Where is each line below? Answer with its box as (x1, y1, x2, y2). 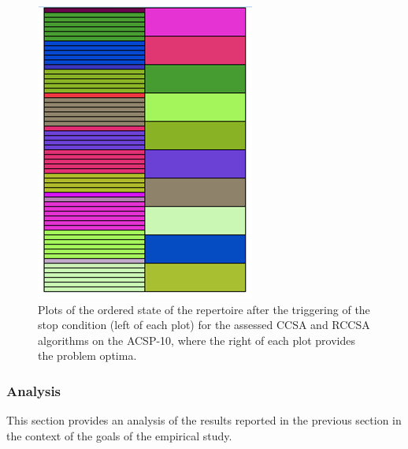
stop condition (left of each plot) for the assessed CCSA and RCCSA (38, 316, 370, 333)
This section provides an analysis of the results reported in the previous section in (6, 412, 402, 428)
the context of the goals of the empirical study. (6, 427, 232, 443)
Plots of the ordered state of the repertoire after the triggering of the (38, 301, 370, 317)
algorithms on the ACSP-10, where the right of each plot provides (38, 331, 356, 348)
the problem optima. (38, 347, 137, 364)
